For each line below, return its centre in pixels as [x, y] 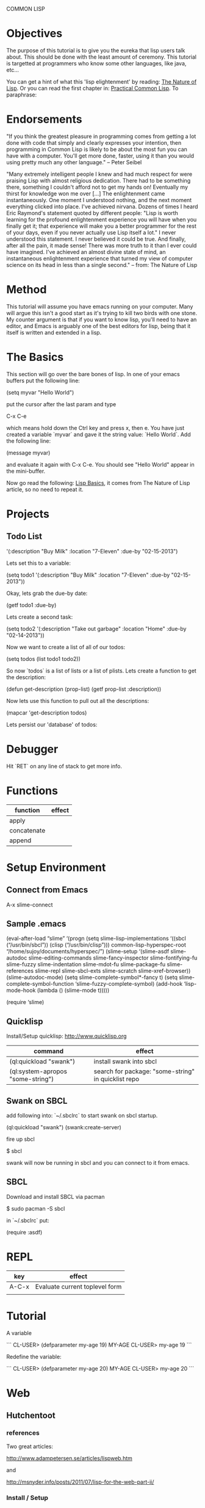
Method [27, 290]
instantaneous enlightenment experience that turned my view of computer [100, 258]
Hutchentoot [31, 1415]
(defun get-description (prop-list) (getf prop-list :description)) [84, 689]
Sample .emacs [36, 924]
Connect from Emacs [47, 890]
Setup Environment [56, 867]
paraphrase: [22, 95]
